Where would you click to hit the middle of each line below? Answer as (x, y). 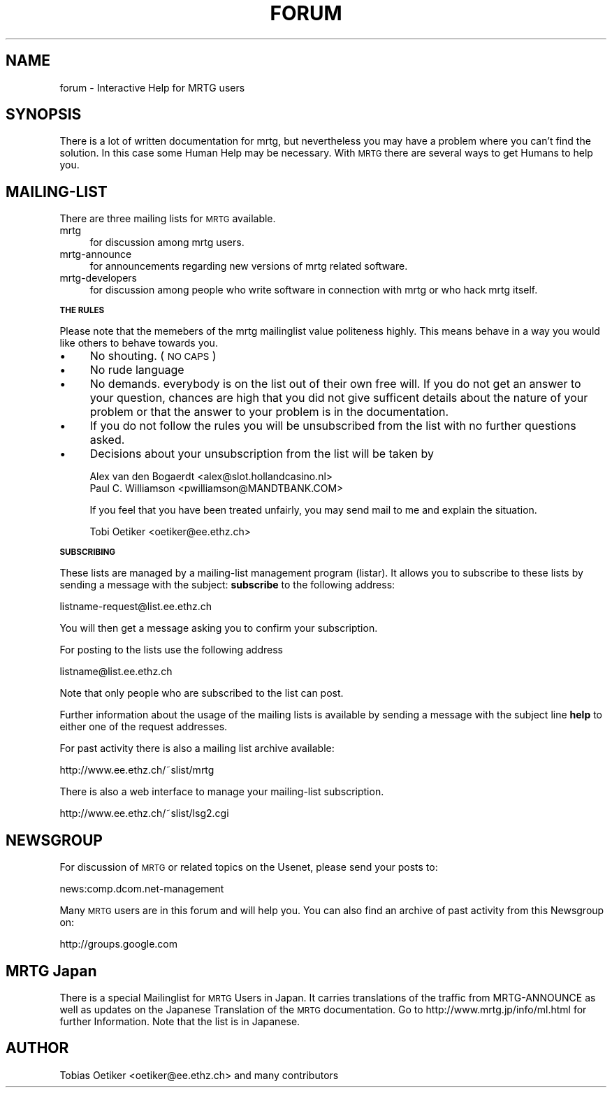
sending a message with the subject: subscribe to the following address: (227, 585)
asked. (107, 440)
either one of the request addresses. (144, 727)
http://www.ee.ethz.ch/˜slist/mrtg (137, 770)
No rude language (137, 370)
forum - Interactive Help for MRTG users (152, 87)
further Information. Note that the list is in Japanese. (180, 1021)
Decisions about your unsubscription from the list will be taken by (262, 454)
